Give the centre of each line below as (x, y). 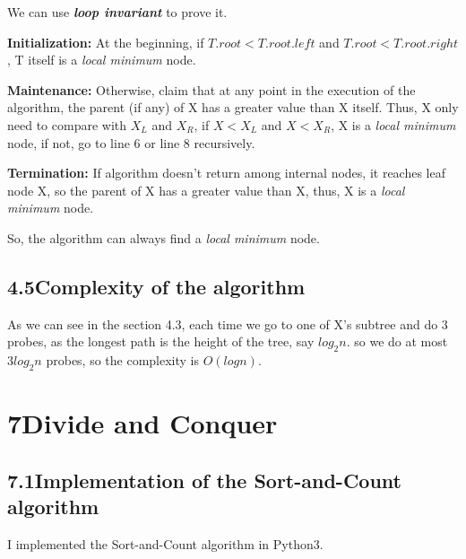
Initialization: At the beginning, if (106, 42)
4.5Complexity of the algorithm (156, 286)
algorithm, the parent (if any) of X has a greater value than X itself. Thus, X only (233, 107)
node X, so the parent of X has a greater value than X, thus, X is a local (206, 190)
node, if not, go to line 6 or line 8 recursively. (131, 142)
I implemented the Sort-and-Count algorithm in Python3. (165, 543)
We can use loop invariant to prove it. (117, 12)
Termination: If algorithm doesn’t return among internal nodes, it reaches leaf (226, 173)
